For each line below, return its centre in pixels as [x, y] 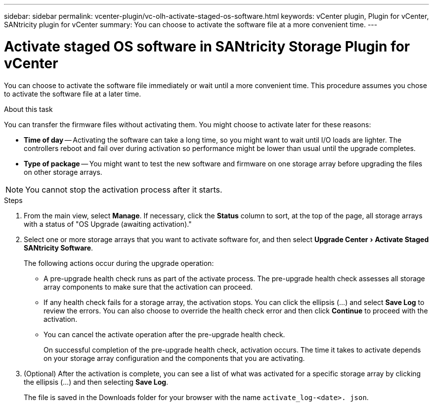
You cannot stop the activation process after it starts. [124, 189]
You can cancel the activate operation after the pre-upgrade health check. [164, 334]
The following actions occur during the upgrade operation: [119, 263]
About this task [28, 109]
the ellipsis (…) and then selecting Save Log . [96, 382]
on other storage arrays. [63, 172]
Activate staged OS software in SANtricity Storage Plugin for [207, 46]
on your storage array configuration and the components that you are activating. [174, 358]
